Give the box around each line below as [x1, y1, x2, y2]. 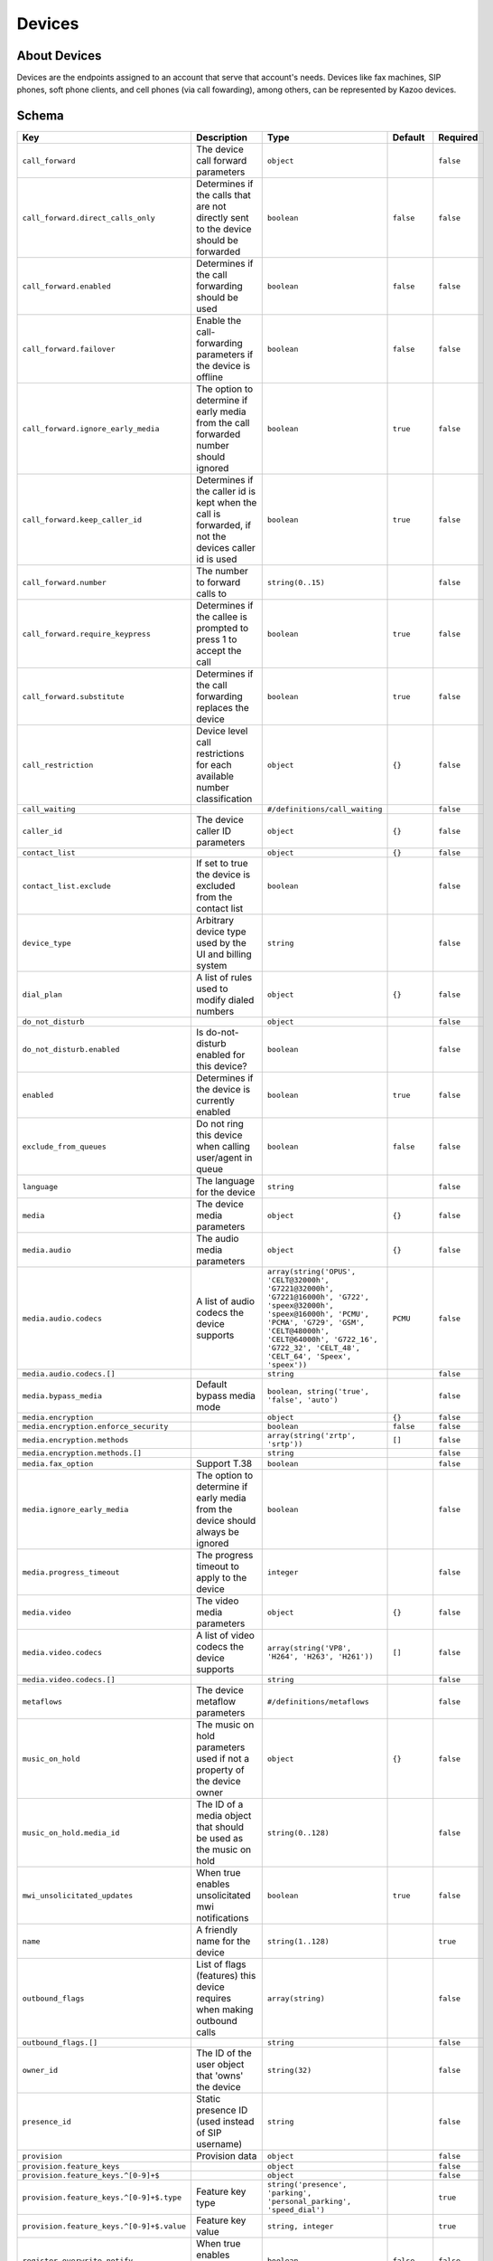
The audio [195, 1233, 239, 1245]
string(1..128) [266, 1936, 330, 1946]
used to [195, 982, 228, 995]
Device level [195, 724, 248, 737]
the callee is [195, 610, 247, 623]
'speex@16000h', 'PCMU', [266, 1310, 369, 1320]
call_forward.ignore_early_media [22, 423, 160, 433]
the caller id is [195, 485, 256, 497]
